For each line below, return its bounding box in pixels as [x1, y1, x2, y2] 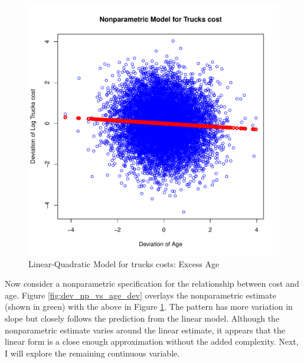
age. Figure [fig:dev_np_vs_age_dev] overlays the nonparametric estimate [5, 289, 276, 301]
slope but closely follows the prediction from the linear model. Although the [5, 312, 280, 324]
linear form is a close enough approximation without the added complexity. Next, [5, 335, 299, 348]
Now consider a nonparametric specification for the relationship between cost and [5, 277, 299, 290]
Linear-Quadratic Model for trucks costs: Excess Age [28, 257, 220, 270]
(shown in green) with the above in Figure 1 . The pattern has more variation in [5, 300, 293, 313]
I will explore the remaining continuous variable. [5, 346, 180, 359]
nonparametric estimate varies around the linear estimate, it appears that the [5, 323, 285, 336]
